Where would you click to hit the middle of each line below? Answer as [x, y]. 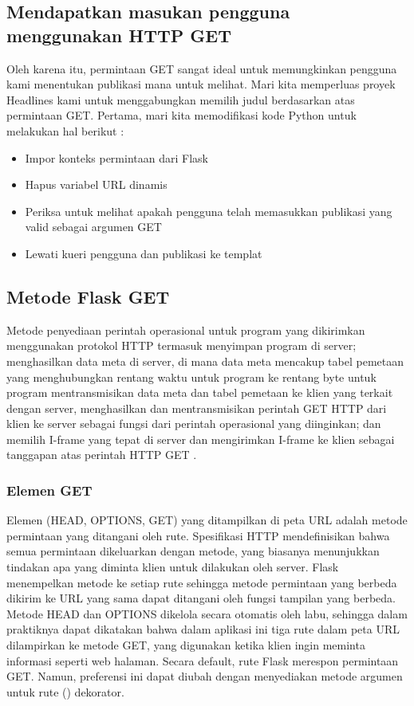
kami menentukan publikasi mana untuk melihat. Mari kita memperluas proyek [201, 84]
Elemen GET [49, 490]
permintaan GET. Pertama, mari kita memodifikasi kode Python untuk [181, 115]
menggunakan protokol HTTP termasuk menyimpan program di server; [181, 345]
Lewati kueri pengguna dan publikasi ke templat [144, 253]
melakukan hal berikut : [65, 130]
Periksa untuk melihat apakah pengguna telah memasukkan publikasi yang [209, 211]
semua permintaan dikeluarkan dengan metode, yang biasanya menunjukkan [193, 551]
